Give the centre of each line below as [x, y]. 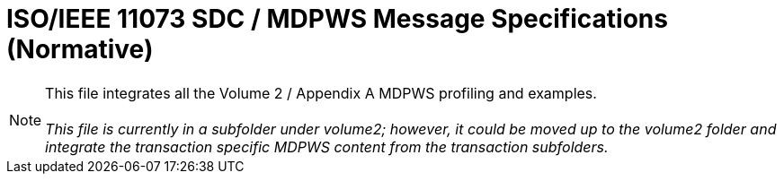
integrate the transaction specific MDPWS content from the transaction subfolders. [327, 147]
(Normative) [80, 49]
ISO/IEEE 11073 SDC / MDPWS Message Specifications [337, 19]
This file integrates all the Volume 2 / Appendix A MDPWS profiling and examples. [321, 93]
